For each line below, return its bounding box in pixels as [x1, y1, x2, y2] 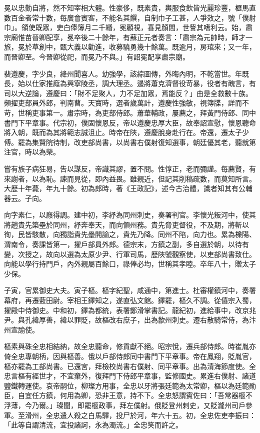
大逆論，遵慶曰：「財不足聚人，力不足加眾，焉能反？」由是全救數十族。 [17, 87, 252, 98]
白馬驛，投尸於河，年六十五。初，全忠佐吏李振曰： [87, 409, 256, 420]
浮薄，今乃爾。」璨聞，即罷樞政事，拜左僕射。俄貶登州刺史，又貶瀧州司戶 [4, 399, 245, 410]
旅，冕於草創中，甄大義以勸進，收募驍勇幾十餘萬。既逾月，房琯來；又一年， [4, 41, 256, 52]
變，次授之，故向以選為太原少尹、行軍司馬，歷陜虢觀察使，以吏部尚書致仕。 [4, 248, 256, 259]
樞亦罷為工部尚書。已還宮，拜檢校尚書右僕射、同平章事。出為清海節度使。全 [4, 360, 256, 371]
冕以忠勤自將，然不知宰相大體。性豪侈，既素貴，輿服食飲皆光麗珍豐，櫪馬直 [4, 2, 256, 12]
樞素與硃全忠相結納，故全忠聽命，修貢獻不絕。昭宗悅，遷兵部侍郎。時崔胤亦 [4, 341, 256, 351]
